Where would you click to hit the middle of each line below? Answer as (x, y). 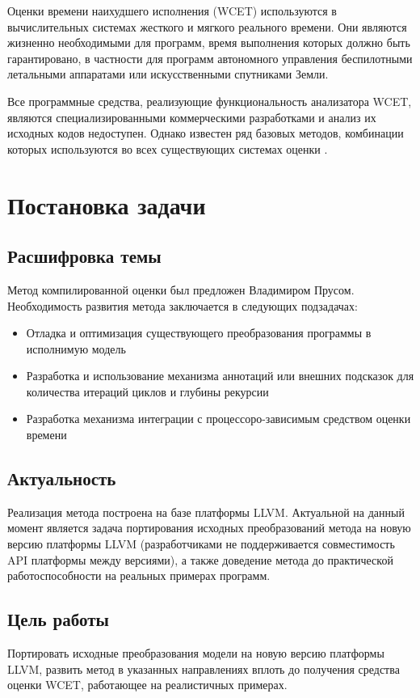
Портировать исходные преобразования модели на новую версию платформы (196, 653)
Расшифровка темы (84, 256)
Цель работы (58, 619)
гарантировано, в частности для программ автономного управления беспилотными (210, 58)
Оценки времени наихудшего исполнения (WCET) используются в (172, 11)
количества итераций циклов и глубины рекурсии (147, 391)
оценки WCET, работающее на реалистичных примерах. (147, 685)
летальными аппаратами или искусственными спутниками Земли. (168, 74)
